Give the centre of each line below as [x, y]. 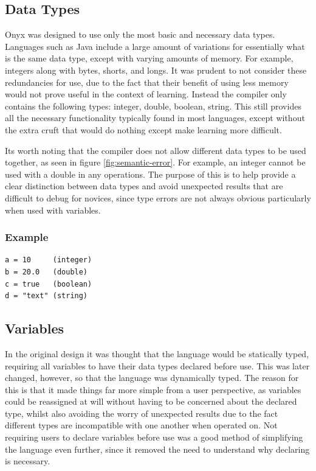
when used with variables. [53, 210]
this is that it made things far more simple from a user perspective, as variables [153, 389]
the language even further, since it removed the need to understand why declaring [157, 449]
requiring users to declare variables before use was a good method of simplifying [154, 437]
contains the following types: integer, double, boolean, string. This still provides [153, 106]
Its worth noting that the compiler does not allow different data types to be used [156, 150]
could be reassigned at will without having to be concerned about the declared [151, 401]
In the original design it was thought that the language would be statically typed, [157, 353]
